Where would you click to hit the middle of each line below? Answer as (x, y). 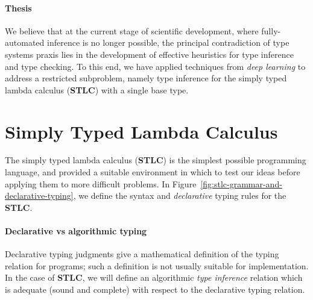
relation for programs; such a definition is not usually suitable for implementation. (157, 265)
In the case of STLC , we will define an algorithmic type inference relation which (154, 277)
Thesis (18, 8)
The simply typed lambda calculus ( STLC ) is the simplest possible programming (156, 160)
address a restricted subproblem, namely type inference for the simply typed (146, 78)
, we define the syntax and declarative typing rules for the (180, 195)
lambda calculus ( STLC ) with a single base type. (97, 89)
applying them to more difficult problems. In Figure (101, 183)
